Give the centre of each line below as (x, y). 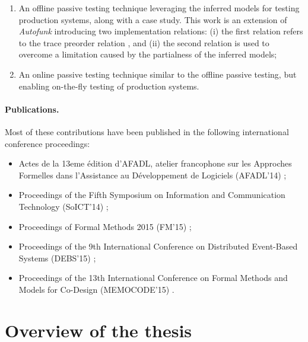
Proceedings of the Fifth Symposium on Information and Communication (152, 195)
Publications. (32, 109)
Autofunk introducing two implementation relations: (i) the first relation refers (161, 31)
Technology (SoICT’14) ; (63, 206)
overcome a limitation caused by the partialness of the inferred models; (148, 54)
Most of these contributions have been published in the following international (147, 131)
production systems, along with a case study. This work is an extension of (153, 19)
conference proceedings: (47, 143)
